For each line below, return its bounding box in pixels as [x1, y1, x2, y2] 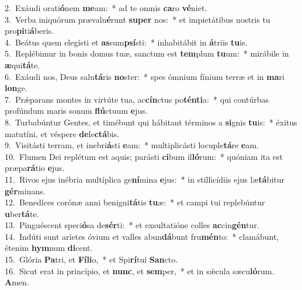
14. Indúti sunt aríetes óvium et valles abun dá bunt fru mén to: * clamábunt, [5, 230, 279, 242]
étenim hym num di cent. [5, 242, 93, 254]
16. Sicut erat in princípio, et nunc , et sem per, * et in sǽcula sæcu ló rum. [5, 264, 275, 277]
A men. [5, 276, 29, 288]
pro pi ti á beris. [5, 25, 54, 37]
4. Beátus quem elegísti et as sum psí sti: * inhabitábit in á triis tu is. [5, 36, 248, 48]
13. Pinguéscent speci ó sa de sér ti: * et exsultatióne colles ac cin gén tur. [5, 219, 259, 231]
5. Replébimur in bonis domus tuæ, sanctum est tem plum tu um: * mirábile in [5, 47, 289, 60]
